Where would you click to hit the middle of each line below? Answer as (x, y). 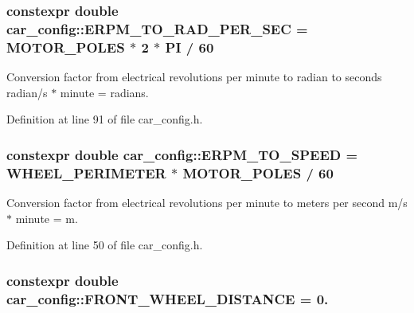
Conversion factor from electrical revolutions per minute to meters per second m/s (207, 202)
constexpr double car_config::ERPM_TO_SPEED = (182, 154)
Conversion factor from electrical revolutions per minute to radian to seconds (194, 77)
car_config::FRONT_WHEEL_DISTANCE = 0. (168, 298)
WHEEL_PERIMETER (86, 172)
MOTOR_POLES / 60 (258, 172)
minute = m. (47, 218)
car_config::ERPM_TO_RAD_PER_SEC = (157, 28)
